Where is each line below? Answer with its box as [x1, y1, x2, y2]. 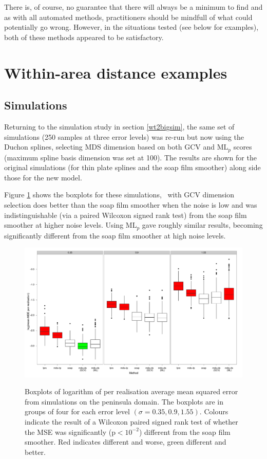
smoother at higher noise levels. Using [4, 219, 124, 230]
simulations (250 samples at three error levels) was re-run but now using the [4, 131, 244, 142]
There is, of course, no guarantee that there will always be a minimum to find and [4, 2, 263, 12]
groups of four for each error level [25, 406, 130, 417]
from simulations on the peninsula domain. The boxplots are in [25, 396, 223, 407]
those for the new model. [4, 172, 82, 182]
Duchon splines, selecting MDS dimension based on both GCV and [4, 141, 215, 152]
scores [233, 141, 252, 152]
